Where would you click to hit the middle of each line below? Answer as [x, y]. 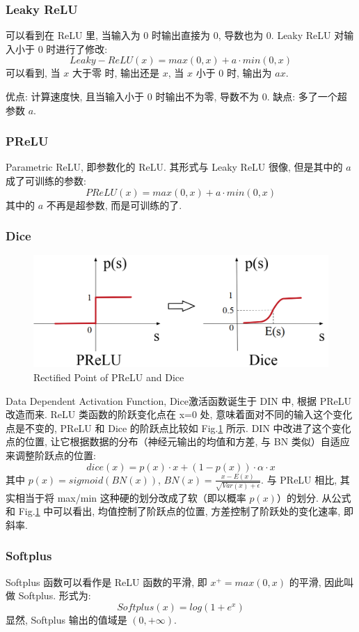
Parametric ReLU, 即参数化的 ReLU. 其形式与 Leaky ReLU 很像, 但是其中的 [174, 167]
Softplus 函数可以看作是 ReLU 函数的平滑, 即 [106, 581]
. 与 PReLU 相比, [299, 479]
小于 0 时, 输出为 [234, 73]
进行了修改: [82, 48]
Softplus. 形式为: [55, 595]
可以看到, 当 [33, 73]
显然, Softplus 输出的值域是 [66, 619]
